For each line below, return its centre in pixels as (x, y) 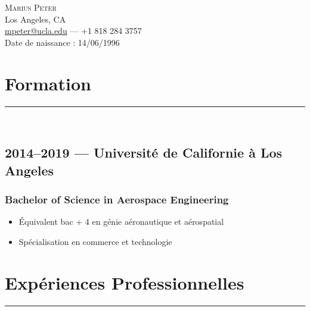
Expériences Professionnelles (125, 282)
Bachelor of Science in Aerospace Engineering (117, 200)
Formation (48, 83)
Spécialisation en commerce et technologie (95, 242)
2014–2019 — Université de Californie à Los (144, 153)
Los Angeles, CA (35, 19)
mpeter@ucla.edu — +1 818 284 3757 (73, 31)
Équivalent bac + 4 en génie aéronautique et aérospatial (121, 222)
